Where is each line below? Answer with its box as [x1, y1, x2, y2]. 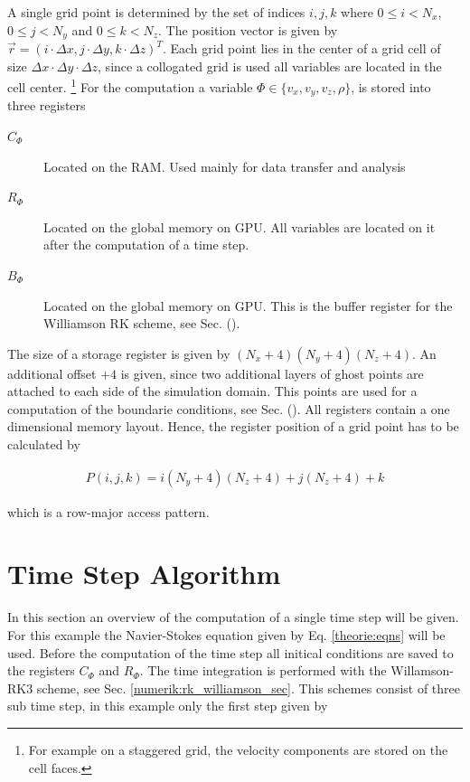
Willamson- [390, 661, 454, 680]
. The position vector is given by [158, 20, 338, 39]
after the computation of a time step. [43, 235, 249, 254]
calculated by [7, 435, 80, 454]
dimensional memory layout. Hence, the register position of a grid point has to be [7, 417, 459, 436]
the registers [7, 661, 75, 680]
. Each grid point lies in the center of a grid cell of [162, 39, 441, 58]
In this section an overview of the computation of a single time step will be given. [7, 608, 459, 627]
